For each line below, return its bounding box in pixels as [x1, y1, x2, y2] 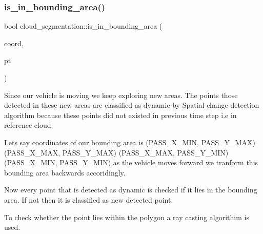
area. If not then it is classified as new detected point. [4, 194, 173, 205]
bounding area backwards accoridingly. [4, 167, 126, 178]
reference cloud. [4, 120, 53, 130]
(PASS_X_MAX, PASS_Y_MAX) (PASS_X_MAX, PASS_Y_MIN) [4, 147, 229, 158]
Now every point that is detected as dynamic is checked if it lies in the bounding [4, 184, 257, 195]
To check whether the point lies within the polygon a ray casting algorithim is [4, 211, 249, 222]
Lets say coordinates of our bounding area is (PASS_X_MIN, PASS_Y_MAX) [4, 136, 255, 147]
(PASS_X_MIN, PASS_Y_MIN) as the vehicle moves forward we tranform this [4, 157, 258, 168]
